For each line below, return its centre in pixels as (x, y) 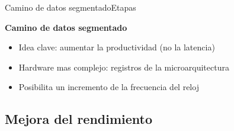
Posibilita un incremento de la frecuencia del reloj (109, 87)
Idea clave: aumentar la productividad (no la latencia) (117, 47)
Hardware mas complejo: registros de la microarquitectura (124, 67)
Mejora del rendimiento (79, 119)
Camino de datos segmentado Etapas (70, 7)
